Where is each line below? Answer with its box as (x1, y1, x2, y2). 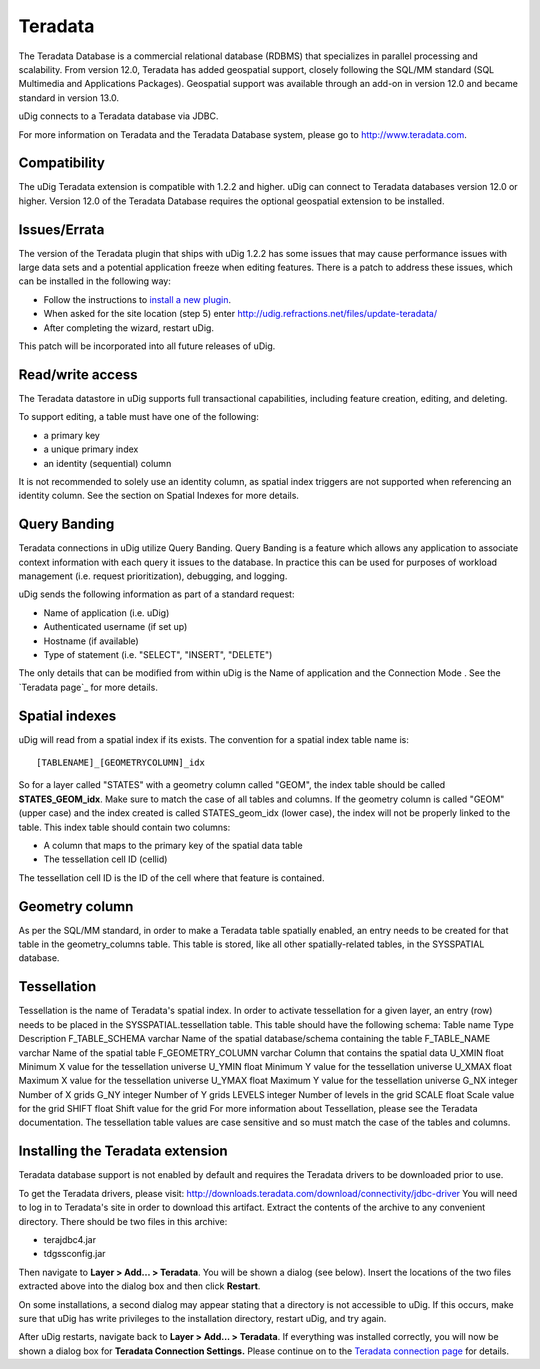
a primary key (43, 429, 100, 441)
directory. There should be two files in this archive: (18, 1215, 228, 1227)
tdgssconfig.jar (43, 1248, 106, 1260)
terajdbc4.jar (43, 1233, 97, 1245)
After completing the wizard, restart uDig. (43, 321, 215, 334)
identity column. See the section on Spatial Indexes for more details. (18, 490, 300, 502)
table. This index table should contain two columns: (18, 821, 231, 833)
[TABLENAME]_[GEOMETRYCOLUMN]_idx (36, 757, 205, 769)
